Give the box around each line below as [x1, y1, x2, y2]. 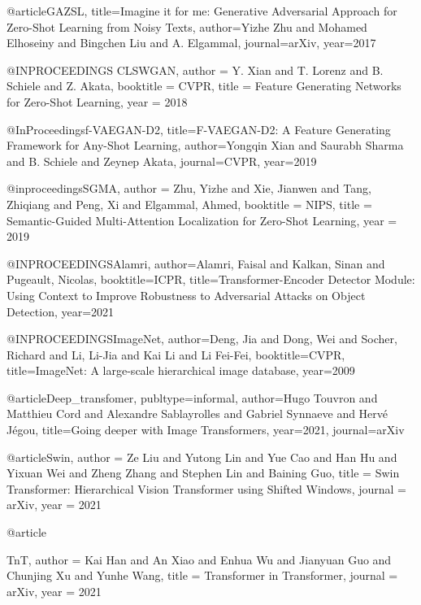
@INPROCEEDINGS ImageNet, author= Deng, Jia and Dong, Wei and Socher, [7, 330, 397, 347]
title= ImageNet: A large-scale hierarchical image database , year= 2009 [7, 362, 355, 379]
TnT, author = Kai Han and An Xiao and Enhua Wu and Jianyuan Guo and [7, 551, 392, 568]
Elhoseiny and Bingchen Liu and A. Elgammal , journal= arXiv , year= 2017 [7, 34, 376, 51]
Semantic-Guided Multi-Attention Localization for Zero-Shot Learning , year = [7, 211, 397, 229]
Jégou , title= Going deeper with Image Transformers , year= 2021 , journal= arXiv [7, 421, 405, 438]
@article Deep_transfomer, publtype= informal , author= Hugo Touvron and [7, 389, 378, 406]
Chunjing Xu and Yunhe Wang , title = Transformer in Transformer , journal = [7, 567, 398, 584]
